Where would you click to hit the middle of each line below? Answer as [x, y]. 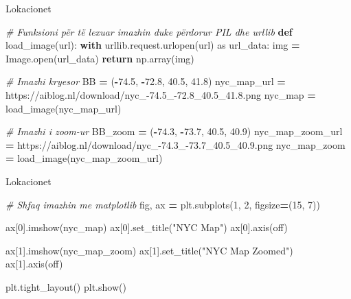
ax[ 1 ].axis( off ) [34, 264]
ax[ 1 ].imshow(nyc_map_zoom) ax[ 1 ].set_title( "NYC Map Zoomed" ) [149, 250]
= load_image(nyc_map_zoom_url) [84, 158]
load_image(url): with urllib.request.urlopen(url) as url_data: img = [153, 45]
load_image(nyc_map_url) [64, 108]
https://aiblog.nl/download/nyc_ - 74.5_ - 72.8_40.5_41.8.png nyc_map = [161, 94]
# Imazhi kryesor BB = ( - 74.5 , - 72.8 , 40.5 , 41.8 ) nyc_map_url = [146, 81]
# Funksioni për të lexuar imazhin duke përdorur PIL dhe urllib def [149, 31]
